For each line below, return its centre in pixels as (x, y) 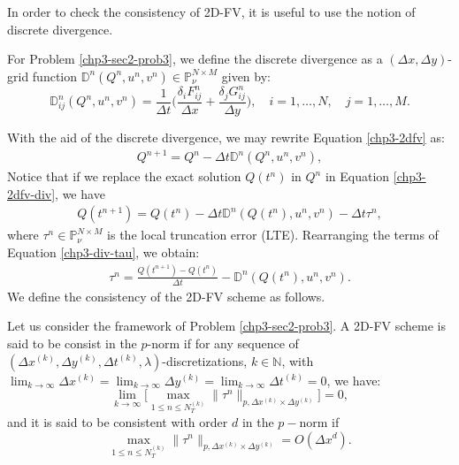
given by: (246, 76)
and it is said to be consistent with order (118, 421)
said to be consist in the (72, 343)
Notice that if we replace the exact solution (124, 176)
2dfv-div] (31, 193)
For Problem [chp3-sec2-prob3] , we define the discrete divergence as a (195, 59)
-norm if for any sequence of (223, 343)
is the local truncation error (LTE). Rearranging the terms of (273, 235)
